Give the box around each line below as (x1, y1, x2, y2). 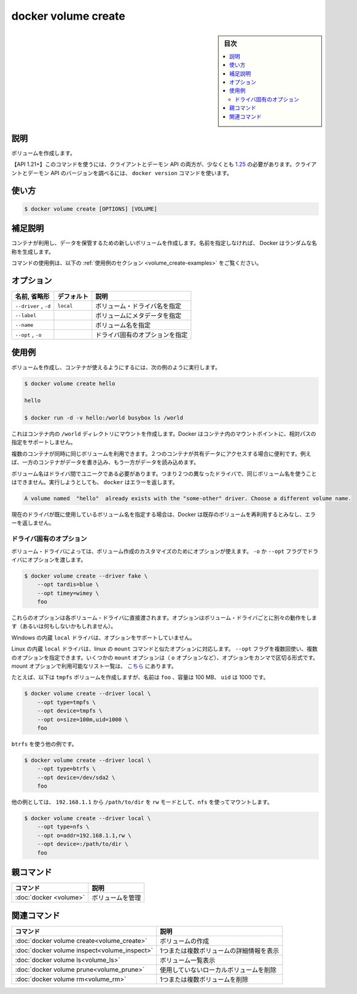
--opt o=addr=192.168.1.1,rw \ (37, 832, 131, 839)
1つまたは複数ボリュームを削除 (160, 975, 249, 984)
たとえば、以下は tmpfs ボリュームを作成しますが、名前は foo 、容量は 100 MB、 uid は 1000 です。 (11, 673, 269, 681)
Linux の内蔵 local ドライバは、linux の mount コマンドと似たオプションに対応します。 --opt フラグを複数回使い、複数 (11, 645, 318, 652)
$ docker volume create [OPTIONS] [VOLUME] (24, 205, 158, 212)
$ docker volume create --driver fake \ (24, 572, 147, 579)
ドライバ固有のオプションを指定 (95, 331, 188, 339)
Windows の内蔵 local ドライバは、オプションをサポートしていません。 (11, 633, 195, 641)
